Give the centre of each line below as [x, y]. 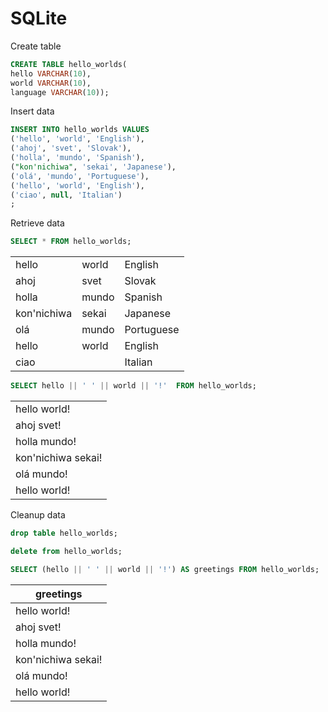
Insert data [32, 111]
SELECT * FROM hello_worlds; [71, 242]
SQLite [39, 18]
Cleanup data [38, 515]
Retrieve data [37, 223]
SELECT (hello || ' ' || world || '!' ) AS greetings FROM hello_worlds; [165, 569]
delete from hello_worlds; [66, 551]
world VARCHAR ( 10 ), [51, 83]
